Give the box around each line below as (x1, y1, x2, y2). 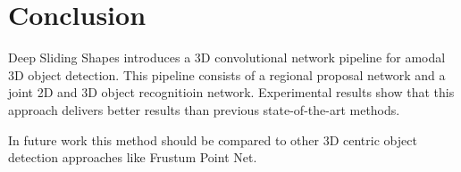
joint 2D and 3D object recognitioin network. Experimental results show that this (8, 83, 455, 102)
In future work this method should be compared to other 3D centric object (8, 130, 417, 149)
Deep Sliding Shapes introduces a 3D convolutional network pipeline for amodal (8, 48, 446, 67)
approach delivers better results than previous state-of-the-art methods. (8, 100, 400, 119)
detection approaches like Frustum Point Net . (8, 148, 257, 167)
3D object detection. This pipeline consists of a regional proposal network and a (8, 65, 446, 84)
